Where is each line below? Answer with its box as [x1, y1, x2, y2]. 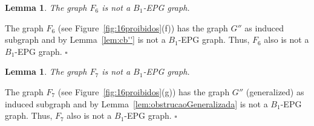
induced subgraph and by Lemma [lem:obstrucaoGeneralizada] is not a [5, 97, 268, 110]
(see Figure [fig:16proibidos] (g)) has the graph [57, 85, 230, 98]
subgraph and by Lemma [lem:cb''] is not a [5, 33, 166, 46]
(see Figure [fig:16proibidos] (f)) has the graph [57, 21, 228, 34]
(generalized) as [246, 85, 304, 98]
